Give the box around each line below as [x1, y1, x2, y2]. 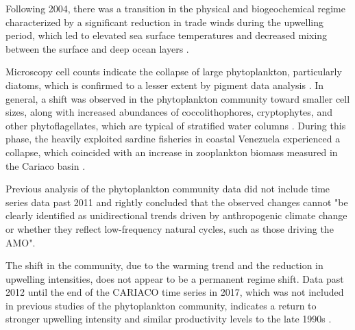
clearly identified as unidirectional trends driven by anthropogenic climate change [5, 208, 347, 223]
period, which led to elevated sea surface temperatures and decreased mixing [5, 28, 328, 42]
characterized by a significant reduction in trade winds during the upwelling [5, 14, 323, 29]
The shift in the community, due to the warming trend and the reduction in [5, 258, 323, 272]
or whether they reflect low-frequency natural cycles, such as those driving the [5, 221, 334, 236]
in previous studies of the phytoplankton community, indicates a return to [5, 298, 317, 312]
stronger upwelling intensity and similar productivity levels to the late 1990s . [5, 312, 332, 326]
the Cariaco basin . [5, 158, 86, 173]
